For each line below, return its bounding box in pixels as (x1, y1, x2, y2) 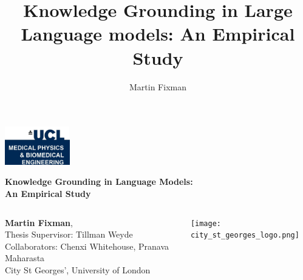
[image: (190, 219, 222, 228)
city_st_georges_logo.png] (190, 231, 299, 240)
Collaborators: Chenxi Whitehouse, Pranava (5, 239, 169, 252)
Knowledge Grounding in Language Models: (5, 175, 193, 188)
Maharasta (5, 252, 45, 264)
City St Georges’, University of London (5, 264, 151, 276)
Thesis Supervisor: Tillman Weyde (5, 228, 133, 241)
